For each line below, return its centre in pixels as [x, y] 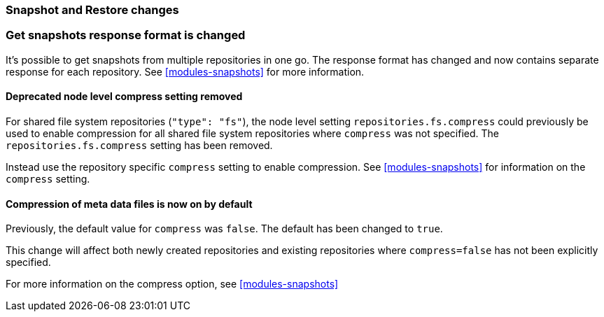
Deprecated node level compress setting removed [124, 97]
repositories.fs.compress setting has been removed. [139, 145]
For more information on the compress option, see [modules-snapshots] [172, 284]
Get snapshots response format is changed [126, 35]
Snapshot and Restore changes [92, 10]
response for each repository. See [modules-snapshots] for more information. [185, 71]
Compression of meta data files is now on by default [129, 204]
